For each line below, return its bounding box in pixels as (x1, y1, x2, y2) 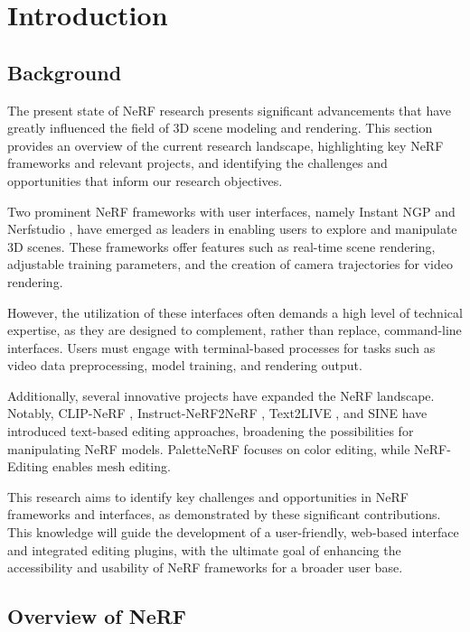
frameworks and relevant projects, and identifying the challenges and (7, 153, 388, 172)
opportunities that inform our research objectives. (7, 171, 283, 190)
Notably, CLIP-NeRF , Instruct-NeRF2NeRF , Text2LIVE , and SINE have (7, 404, 428, 423)
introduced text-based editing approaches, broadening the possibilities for (7, 422, 414, 441)
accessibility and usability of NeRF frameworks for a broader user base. (7, 558, 403, 577)
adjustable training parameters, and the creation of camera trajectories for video (7, 255, 453, 274)
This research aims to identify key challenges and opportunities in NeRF (7, 487, 409, 506)
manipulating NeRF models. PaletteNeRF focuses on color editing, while (7, 439, 410, 458)
